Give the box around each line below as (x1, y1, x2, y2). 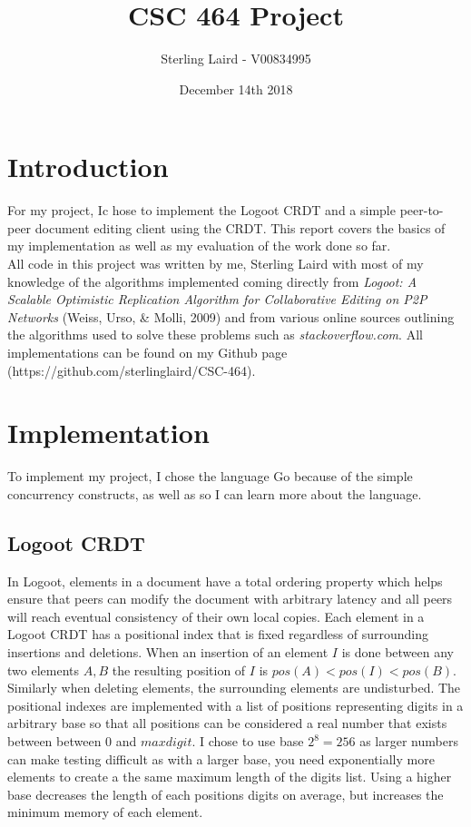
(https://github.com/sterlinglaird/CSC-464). (7, 360, 256, 379)
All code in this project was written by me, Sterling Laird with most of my (7, 254, 424, 273)
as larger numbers (359, 732, 458, 751)
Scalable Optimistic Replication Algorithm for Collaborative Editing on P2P (7, 290, 427, 309)
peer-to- (399, 201, 444, 220)
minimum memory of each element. (7, 802, 203, 822)
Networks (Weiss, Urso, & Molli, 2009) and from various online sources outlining (7, 307, 455, 326)
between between (7, 732, 102, 751)
